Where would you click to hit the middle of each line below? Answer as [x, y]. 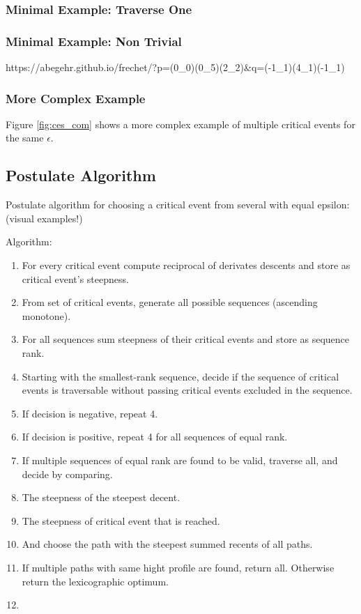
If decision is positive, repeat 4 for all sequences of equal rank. [155, 437]
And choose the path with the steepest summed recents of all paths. [167, 544]
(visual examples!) [44, 218]
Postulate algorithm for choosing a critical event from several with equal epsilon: [178, 205]
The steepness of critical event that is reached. [121, 520]
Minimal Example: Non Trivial [94, 41]
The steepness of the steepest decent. [101, 497]
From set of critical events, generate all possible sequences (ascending [170, 302]
